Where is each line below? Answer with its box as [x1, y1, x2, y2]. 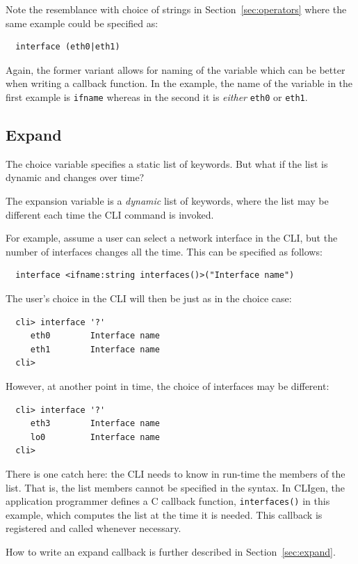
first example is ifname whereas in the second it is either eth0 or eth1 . [6, 89, 308, 104]
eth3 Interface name [30, 418, 160, 429]
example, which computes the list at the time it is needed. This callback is [6, 507, 323, 522]
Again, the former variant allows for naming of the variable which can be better [6, 62, 345, 77]
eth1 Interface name [30, 344, 160, 354]
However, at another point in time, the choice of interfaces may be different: [6, 378, 329, 393]
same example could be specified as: [6, 15, 158, 30]
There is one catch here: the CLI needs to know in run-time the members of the [6, 466, 345, 480]
